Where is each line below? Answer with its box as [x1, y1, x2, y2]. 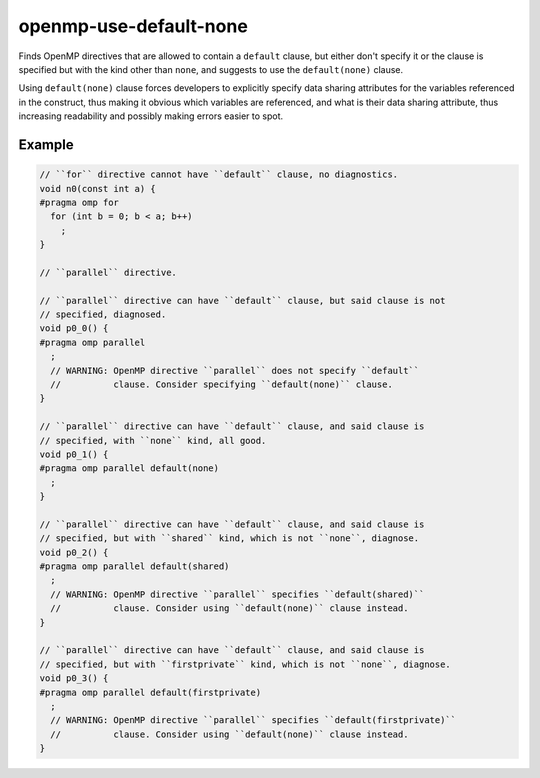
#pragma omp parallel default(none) [39, 463, 220, 474]
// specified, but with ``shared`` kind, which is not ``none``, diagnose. [39, 533, 420, 544]
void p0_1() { [39, 448, 109, 460]
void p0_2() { [39, 546, 109, 558]
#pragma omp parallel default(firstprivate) [39, 686, 262, 698]
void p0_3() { [39, 673, 109, 684]
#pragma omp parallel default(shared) [39, 561, 230, 572]
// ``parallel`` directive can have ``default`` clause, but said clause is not [39, 295, 446, 306]
